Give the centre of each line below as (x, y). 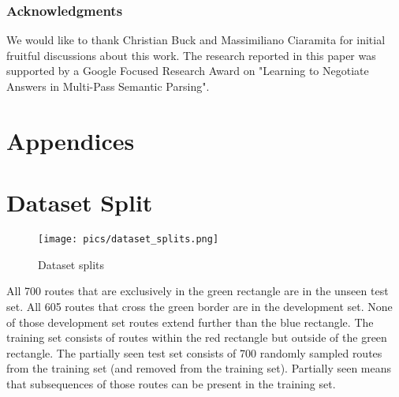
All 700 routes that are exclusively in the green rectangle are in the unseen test (198, 291)
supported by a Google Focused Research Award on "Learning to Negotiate (188, 71)
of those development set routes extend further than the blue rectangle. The (190, 322)
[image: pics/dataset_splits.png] (129, 240)
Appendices (71, 140)
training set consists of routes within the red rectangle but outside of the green (197, 337)
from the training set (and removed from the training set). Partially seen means (199, 368)
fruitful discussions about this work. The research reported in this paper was (191, 55)
